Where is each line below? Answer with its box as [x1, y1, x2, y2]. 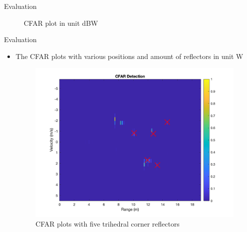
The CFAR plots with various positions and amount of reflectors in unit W [15, 51, 244, 61]
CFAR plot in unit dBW [24, 17, 98, 28]
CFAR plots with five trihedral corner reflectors [35, 219, 180, 229]
